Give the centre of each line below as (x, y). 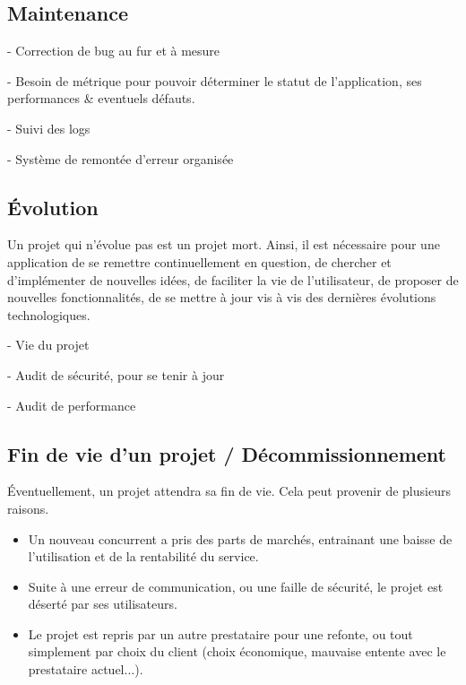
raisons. (28, 508)
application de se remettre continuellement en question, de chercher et (199, 261)
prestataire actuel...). (86, 669)
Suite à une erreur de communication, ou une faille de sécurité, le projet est (236, 586)
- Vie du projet (48, 345)
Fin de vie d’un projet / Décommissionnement (227, 453)
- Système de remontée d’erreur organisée (121, 158)
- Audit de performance (72, 405)
